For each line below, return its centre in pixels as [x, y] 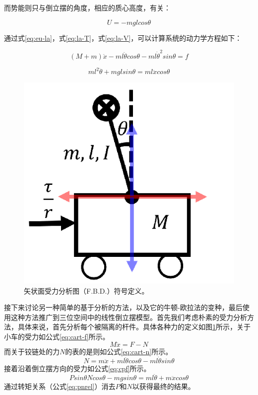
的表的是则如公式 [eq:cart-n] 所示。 [119, 351]
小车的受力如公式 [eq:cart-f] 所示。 [57, 336]
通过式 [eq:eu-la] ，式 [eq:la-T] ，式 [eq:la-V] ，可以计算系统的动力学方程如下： [123, 38]
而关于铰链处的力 [32, 351]
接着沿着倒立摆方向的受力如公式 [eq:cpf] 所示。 [77, 368]
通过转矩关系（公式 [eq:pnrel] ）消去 [60, 386]
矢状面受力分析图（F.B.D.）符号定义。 [86, 290]
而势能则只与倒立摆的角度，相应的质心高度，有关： [87, 7]
